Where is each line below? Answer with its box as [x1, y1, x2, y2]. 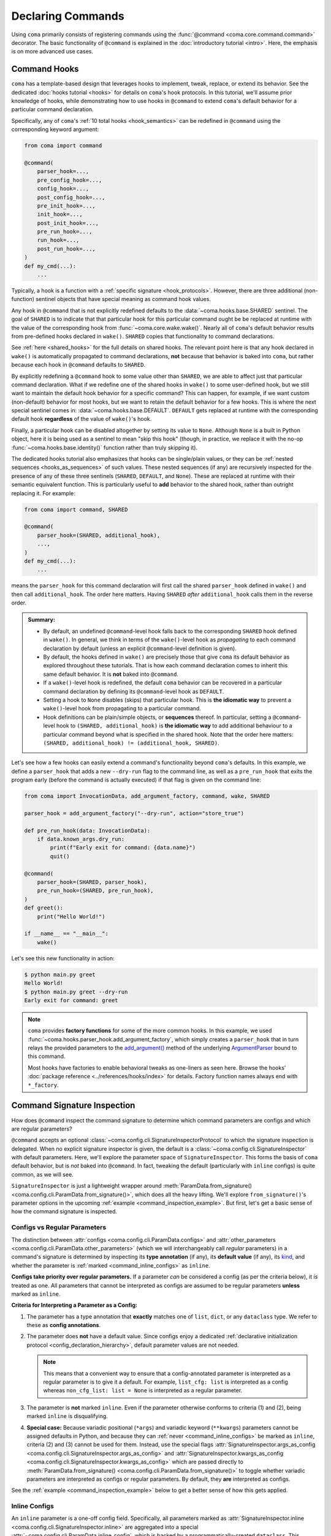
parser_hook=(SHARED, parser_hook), [37, 879, 147, 886]
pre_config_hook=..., [37, 176, 102, 184]
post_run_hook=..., [37, 245, 96, 252]
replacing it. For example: [11, 489, 76, 497]
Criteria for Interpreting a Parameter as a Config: [11, 1301, 138, 1309]
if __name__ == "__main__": [24, 930, 108, 937]
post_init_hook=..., [37, 219, 99, 227]
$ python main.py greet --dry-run [24, 988, 128, 995]
